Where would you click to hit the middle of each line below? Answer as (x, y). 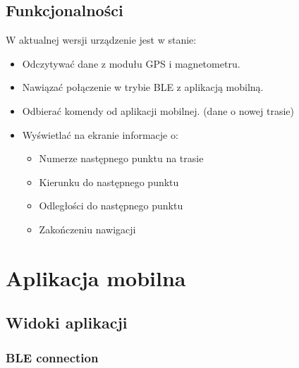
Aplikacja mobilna (96, 277)
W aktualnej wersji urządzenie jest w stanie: (101, 40)
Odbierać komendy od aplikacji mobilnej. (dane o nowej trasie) (158, 110)
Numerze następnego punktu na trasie (121, 158)
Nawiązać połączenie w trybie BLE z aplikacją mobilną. (143, 87)
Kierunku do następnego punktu (109, 182)
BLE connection (52, 357)
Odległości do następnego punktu (111, 206)
